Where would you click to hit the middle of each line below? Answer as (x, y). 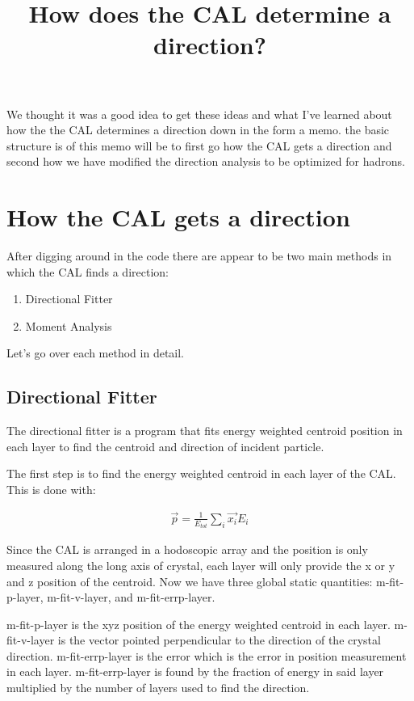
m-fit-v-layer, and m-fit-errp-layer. (131, 597)
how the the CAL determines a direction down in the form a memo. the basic (198, 130)
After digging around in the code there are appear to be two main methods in (199, 256)
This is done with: (51, 490)
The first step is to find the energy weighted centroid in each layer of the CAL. (201, 473)
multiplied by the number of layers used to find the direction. (158, 688)
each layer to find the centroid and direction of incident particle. (165, 446)
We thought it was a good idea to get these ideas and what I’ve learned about (199, 114)
